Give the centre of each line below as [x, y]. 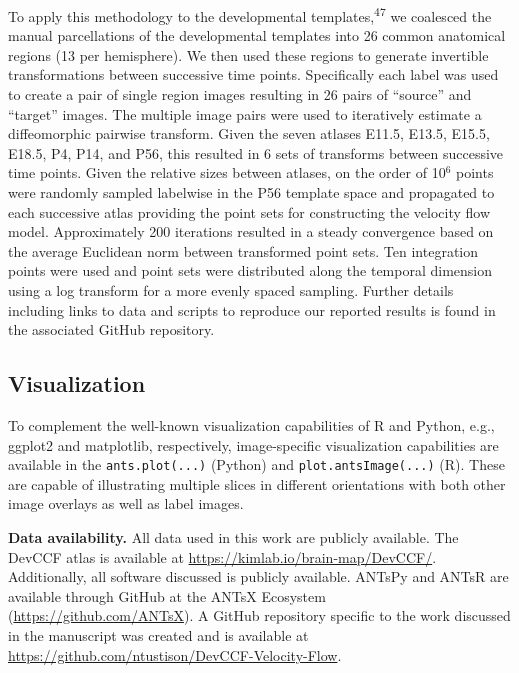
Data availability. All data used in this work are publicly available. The [233, 536]
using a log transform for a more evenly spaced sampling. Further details [231, 289]
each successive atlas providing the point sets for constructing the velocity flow [249, 211]
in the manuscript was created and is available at [158, 634]
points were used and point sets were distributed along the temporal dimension [250, 270]
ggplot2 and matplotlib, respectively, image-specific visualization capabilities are [253, 444]
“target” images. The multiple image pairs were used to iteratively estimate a [245, 113]
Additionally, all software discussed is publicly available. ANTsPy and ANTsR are [258, 576]
